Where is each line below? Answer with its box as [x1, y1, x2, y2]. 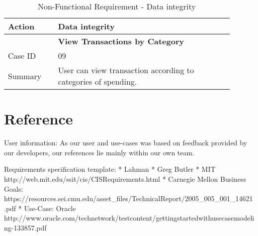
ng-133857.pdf [4, 222, 47, 233]
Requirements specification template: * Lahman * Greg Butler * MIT [4, 164, 216, 174]
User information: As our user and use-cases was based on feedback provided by [4, 137, 247, 148]
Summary [8, 70, 42, 82]
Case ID [8, 50, 36, 61]
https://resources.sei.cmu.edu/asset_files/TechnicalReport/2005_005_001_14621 [4, 193, 253, 204]
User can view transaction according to [58, 64, 194, 76]
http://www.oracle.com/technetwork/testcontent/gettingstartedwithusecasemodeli [4, 213, 255, 223]
